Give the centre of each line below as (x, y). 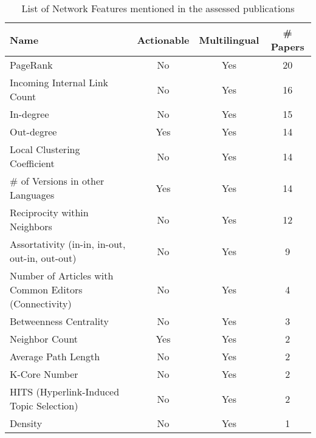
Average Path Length (55, 356)
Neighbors (31, 226)
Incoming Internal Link (59, 82)
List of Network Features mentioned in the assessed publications (158, 8)
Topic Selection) (44, 405)
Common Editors (46, 289)
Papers (287, 46)
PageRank (31, 65)
